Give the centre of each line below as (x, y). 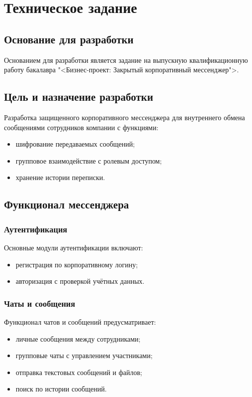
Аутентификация (36, 229)
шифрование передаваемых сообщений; (75, 144)
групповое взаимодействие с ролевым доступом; (89, 160)
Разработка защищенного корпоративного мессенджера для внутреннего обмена (125, 117)
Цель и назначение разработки (79, 97)
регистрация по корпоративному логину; (77, 264)
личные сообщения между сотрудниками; (78, 338)
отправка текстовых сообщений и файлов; (79, 372)
